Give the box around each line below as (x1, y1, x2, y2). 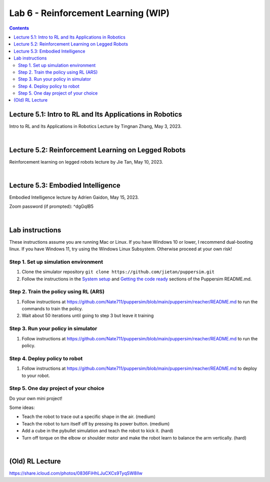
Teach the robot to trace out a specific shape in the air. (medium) (21, 413, 156, 420)
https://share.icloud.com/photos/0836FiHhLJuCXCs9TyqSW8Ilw (9, 470, 142, 476)
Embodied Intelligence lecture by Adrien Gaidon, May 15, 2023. (9, 194, 139, 200)
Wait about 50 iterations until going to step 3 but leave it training (21, 313, 154, 319)
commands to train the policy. (21, 306, 83, 312)
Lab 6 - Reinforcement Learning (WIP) (9, 8, 170, 19)
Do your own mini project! (9, 395, 62, 401)
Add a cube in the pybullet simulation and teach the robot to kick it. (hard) (21, 428, 173, 434)
